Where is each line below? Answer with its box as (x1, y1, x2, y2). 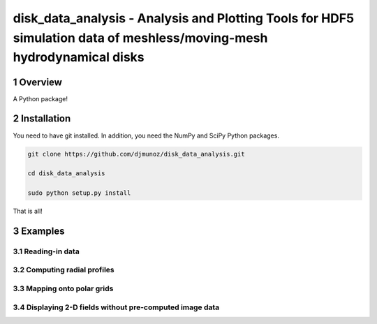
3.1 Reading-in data (13, 246, 80, 256)
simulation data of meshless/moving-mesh (13, 30, 268, 45)
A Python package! (13, 94, 68, 103)
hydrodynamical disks (13, 50, 145, 66)
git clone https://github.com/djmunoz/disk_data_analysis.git (27, 150, 245, 158)
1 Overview (13, 76, 63, 88)
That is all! (13, 207, 43, 216)
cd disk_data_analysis (27, 170, 105, 177)
